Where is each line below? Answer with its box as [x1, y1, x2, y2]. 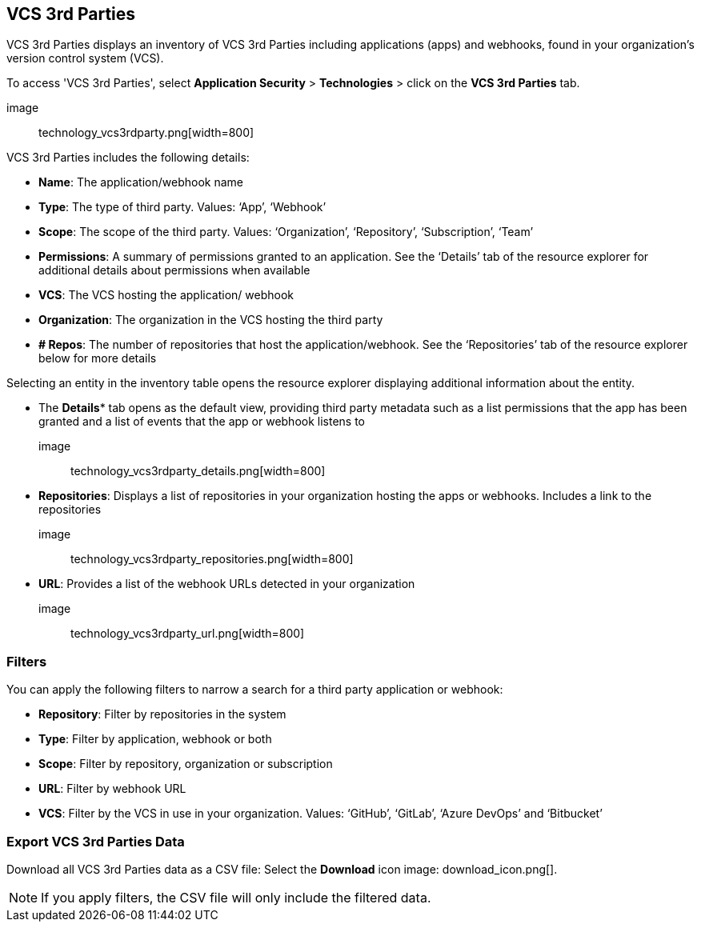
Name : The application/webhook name [38, 175, 243, 190]
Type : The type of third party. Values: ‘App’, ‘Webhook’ [38, 200, 326, 214]
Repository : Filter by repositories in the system [38, 707, 286, 722]
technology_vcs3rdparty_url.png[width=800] [70, 626, 305, 641]
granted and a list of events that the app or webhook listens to [38, 414, 366, 429]
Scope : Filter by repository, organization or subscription [38, 757, 333, 771]
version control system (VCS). [6, 51, 164, 66]
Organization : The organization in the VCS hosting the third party [38, 313, 383, 327]
